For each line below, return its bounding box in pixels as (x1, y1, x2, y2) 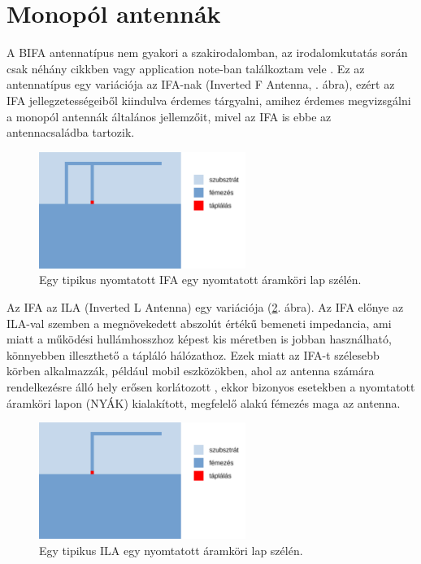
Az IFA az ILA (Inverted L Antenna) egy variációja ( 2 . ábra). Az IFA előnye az (7, 298, 404, 315)
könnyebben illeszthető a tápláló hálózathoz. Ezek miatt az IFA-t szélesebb (7, 346, 380, 363)
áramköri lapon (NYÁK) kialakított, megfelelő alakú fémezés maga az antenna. (7, 394, 401, 411)
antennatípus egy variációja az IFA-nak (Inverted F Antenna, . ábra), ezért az (7, 76, 395, 93)
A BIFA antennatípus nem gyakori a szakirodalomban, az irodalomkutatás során (7, 44, 408, 61)
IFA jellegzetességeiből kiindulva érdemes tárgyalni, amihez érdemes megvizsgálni (7, 91, 411, 108)
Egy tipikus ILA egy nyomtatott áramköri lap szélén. (39, 541, 303, 558)
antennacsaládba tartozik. (7, 124, 135, 141)
